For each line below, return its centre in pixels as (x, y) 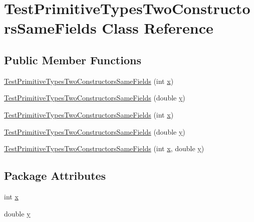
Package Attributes (55, 176)
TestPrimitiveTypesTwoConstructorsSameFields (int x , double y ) (104, 148)
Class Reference (158, 28)
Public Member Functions (73, 60)
